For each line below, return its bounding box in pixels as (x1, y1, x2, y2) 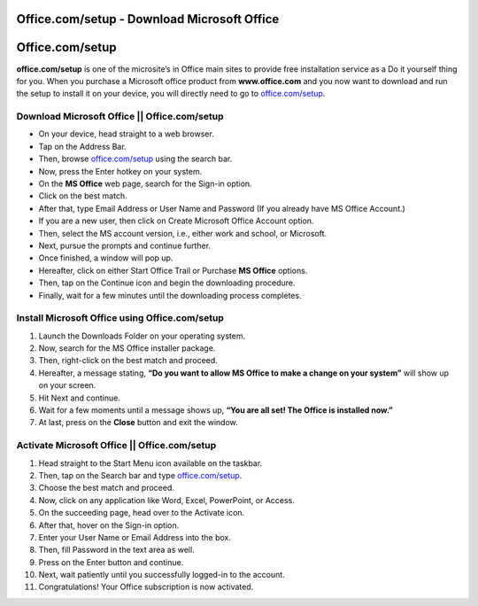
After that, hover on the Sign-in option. (38, 519, 180, 531)
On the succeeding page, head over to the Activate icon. (38, 508, 245, 518)
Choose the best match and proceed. (38, 483, 174, 493)
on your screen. (38, 380, 96, 391)
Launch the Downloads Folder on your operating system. (38, 330, 246, 341)
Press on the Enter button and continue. (38, 556, 184, 567)
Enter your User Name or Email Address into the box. (38, 532, 232, 542)
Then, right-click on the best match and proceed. (38, 355, 219, 366)
